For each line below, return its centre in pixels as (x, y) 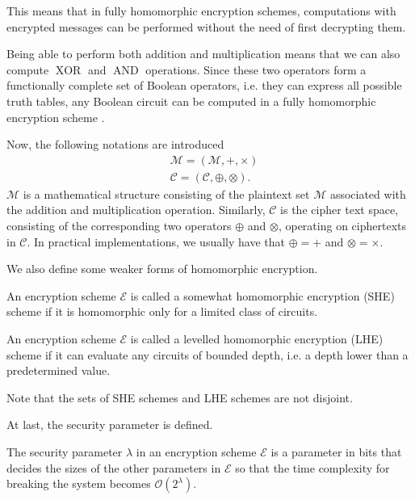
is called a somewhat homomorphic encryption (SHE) (262, 295)
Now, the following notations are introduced (115, 144)
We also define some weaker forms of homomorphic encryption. (162, 269)
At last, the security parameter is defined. (110, 424)
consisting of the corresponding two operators (119, 225)
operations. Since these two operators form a (256, 69)
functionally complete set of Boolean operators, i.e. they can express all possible (204, 85)
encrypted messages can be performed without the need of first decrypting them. (206, 26)
